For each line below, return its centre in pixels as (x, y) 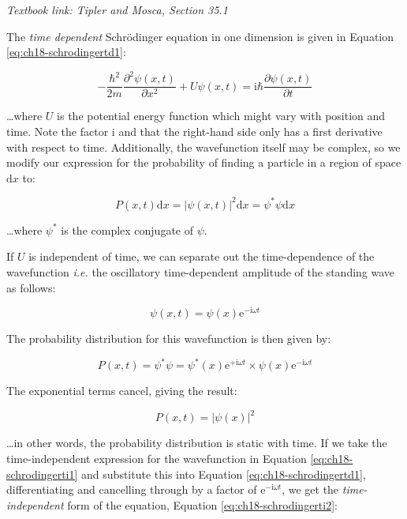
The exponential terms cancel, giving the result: (122, 391)
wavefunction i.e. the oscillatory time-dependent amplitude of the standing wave (201, 272)
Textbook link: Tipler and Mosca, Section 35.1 (117, 9)
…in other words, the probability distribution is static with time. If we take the (197, 443)
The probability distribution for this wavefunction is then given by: (169, 338)
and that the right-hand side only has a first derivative (250, 131)
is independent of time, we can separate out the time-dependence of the (202, 256)
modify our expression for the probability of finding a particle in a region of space (204, 162)
